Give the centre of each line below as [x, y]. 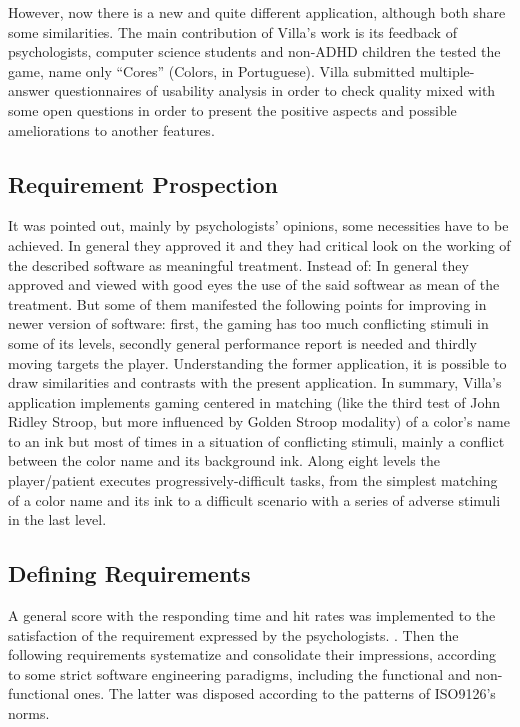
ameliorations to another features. [111, 129]
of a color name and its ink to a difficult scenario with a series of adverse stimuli [254, 499]
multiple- [447, 70]
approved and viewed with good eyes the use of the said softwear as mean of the [254, 284]
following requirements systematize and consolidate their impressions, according [252, 654]
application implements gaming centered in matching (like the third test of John [254, 401]
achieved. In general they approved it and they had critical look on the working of [259, 244]
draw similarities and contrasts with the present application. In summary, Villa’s [255, 382]
